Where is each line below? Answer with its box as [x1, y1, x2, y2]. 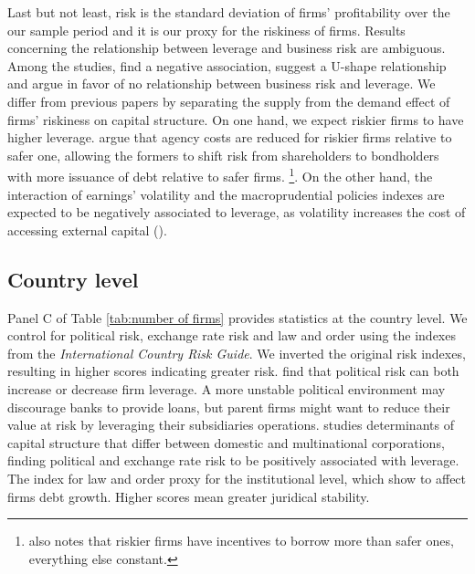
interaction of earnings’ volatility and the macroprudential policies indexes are [7, 184, 445, 204]
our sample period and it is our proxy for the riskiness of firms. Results [7, 20, 406, 39]
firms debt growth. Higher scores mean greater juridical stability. [7, 486, 370, 506]
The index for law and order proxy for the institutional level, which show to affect [7, 468, 467, 487]
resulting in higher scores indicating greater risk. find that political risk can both [7, 361, 459, 381]
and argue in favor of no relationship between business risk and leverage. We [7, 74, 436, 93]
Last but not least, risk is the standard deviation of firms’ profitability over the [7, 3, 450, 21]
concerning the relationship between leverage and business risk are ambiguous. [7, 38, 446, 57]
